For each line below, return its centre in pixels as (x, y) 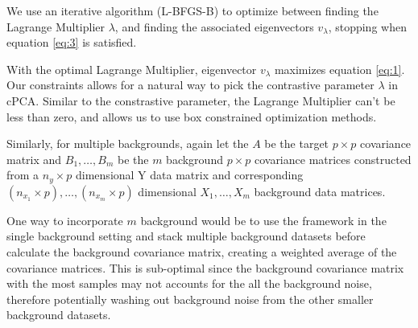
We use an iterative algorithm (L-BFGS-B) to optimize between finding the (192, 10)
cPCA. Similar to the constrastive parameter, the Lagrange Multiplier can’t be (201, 100)
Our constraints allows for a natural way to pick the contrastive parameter (190, 85)
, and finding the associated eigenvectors (214, 26)
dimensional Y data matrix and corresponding (190, 175)
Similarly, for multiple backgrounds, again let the (128, 143)
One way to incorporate (65, 220)
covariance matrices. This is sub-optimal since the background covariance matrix (205, 267)
